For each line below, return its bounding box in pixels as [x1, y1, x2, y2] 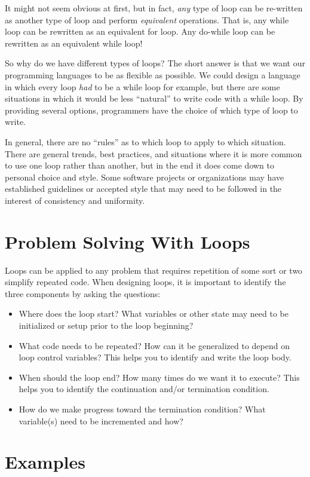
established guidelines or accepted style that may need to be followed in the [5, 182, 282, 195]
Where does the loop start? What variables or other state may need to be [19, 307, 288, 320]
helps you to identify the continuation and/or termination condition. [19, 383, 269, 395]
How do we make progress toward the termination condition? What [19, 402, 266, 415]
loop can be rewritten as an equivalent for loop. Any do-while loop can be [5, 25, 275, 38]
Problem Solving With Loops [5, 229, 250, 253]
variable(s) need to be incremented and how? [19, 414, 183, 427]
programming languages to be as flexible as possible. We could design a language [5, 68, 300, 81]
